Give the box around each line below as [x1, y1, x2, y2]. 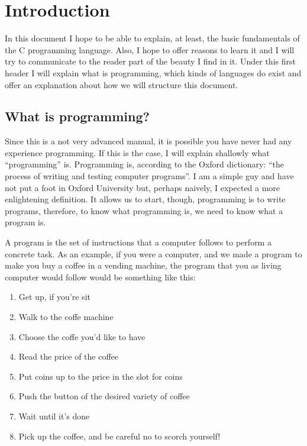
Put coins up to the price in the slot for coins [18, 370, 183, 382]
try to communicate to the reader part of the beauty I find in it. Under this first [5, 55, 296, 67]
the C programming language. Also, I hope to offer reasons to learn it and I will [5, 43, 295, 56]
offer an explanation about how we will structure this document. [5, 78, 238, 91]
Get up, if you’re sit [18, 290, 91, 303]
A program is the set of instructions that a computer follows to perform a [5, 236, 272, 248]
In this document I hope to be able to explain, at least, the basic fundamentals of [5, 32, 300, 44]
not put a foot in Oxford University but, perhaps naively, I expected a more [5, 181, 280, 193]
